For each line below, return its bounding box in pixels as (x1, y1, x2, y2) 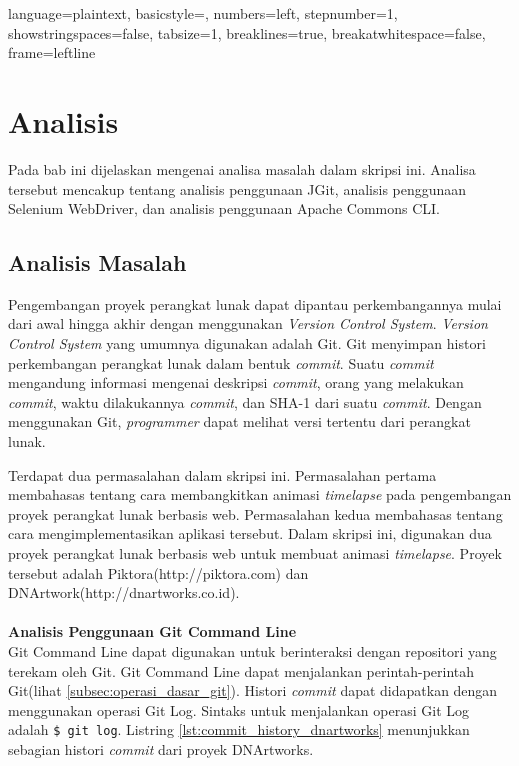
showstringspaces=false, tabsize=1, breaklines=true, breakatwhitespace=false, (8, 22, 486, 43)
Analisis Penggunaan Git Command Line (8, 621, 297, 642)
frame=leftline (8, 42, 96, 63)
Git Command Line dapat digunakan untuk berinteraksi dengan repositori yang (8, 640, 497, 661)
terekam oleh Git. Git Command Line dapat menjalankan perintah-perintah (8, 660, 475, 681)
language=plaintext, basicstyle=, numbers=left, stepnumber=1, (8, 3, 398, 23)
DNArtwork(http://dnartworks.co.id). (8, 582, 240, 603)
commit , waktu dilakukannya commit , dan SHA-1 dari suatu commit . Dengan (8, 391, 482, 412)
